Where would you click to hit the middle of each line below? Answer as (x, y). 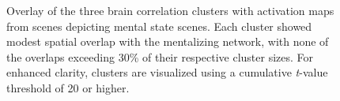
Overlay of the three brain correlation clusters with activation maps (170, 10)
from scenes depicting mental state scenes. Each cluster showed (159, 26)
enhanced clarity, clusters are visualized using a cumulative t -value (167, 72)
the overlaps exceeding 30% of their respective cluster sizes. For (160, 56)
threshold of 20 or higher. (68, 87)
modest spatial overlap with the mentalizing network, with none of (168, 41)
